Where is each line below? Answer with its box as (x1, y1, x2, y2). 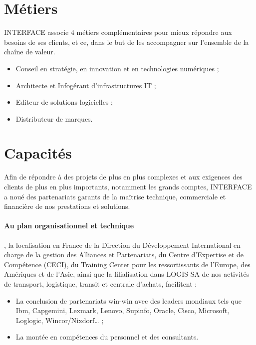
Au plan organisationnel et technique (4, 220, 134, 231)
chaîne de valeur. (4, 46, 55, 57)
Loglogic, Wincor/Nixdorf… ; (15, 315, 104, 325)
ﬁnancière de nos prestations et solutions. (4, 201, 130, 211)
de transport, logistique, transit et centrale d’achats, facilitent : (4, 278, 197, 289)
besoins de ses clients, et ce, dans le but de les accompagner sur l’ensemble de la (4, 36, 249, 47)
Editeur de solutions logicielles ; (15, 97, 113, 107)
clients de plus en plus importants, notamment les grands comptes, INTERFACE (4, 181, 252, 191)
